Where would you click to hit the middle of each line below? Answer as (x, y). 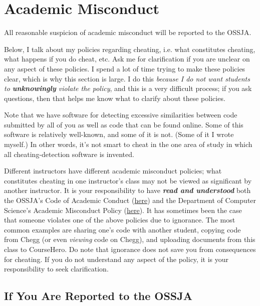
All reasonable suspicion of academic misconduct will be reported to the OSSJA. (128, 32)
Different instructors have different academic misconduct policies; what (113, 171)
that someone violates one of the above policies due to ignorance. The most (120, 220)
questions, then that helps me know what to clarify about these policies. (115, 98)
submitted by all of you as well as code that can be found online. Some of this (124, 124)
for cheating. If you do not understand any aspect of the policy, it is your (116, 259)
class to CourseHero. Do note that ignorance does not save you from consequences (130, 249)
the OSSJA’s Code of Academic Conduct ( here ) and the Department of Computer (130, 200)
